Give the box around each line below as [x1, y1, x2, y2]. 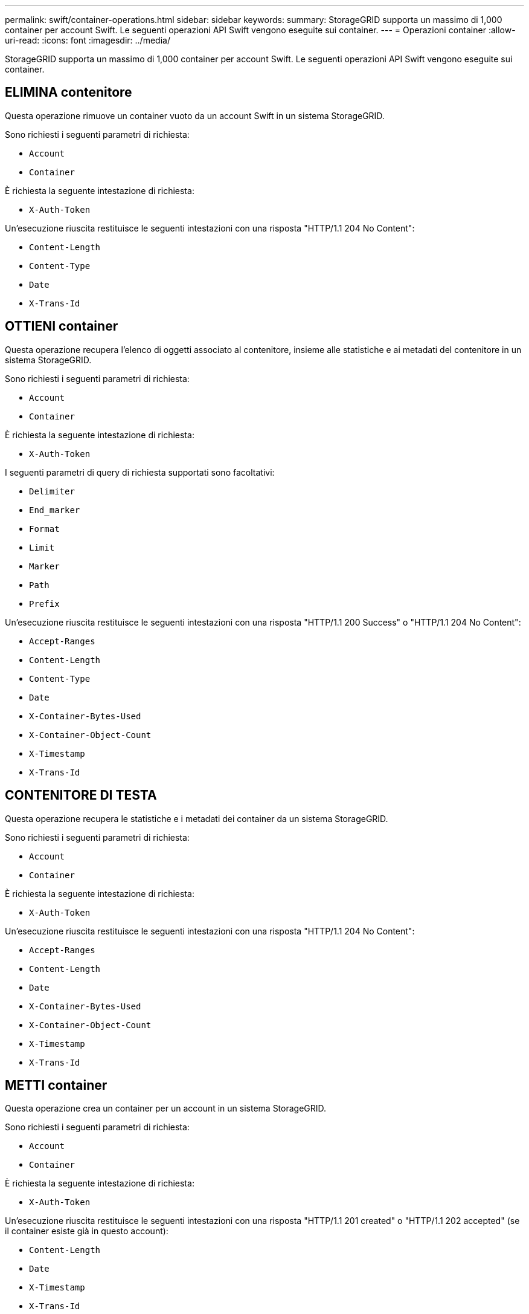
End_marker [29, 505, 80, 515]
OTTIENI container [5, 319, 118, 334]
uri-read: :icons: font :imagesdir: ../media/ [5, 35, 170, 45]
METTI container [5, 1077, 107, 1093]
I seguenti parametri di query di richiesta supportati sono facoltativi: [5, 467, 275, 477]
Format [29, 523, 60, 534]
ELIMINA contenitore [5, 85, 132, 100]
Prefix [29, 598, 60, 609]
